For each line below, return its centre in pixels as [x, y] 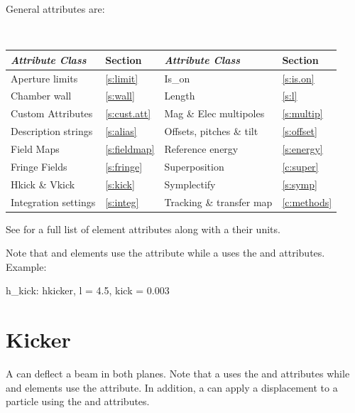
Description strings [52, 131]
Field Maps [35, 148]
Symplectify [190, 184]
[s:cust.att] [128, 113]
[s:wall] [120, 96]
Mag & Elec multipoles [214, 113]
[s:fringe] [124, 166]
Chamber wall [41, 96]
